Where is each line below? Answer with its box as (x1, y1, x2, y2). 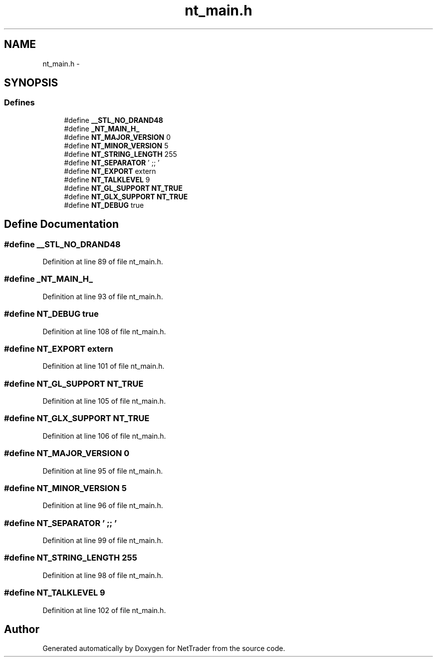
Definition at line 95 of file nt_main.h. (42, 466, 163, 475)
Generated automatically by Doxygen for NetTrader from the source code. (42, 644, 285, 653)
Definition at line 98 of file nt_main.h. (42, 571, 163, 580)
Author (4, 623, 39, 636)
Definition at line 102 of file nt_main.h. (42, 606, 166, 615)
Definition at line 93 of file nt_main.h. (42, 292, 163, 301)
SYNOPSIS (4, 76, 58, 89)
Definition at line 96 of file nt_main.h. (42, 501, 163, 510)
